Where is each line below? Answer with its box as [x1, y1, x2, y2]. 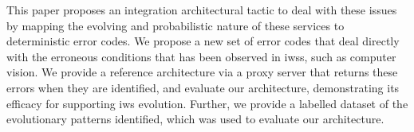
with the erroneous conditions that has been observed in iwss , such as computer [6, 48, 396, 64]
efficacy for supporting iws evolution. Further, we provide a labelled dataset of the [6, 95, 408, 111]
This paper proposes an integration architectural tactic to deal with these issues [6, 2, 397, 17]
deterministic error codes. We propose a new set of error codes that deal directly [6, 33, 400, 49]
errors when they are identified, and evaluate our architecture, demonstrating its [6, 79, 400, 95]
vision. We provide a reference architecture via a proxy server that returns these [6, 64, 398, 80]
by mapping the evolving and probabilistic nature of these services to [6, 17, 345, 33]
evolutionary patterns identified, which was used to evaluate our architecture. [6, 111, 384, 127]
